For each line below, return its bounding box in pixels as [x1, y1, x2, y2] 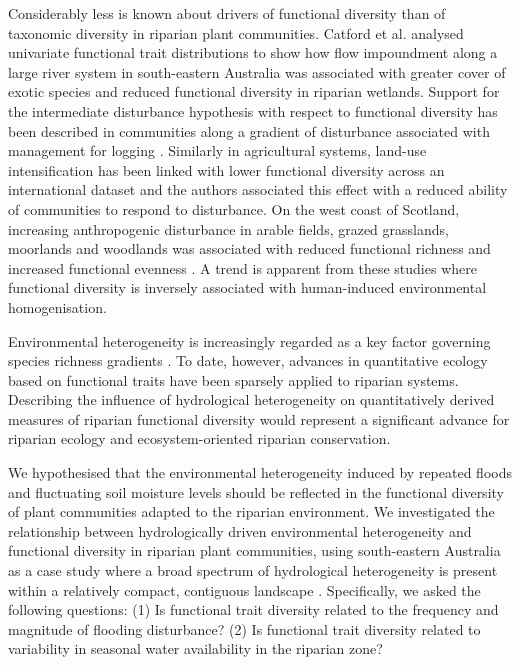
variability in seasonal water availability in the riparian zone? [8, 638, 383, 659]
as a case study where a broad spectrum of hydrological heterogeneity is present [8, 560, 498, 581]
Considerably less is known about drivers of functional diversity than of [8, 3, 446, 23]
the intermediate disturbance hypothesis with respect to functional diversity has [8, 100, 498, 121]
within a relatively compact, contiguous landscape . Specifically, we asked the [8, 579, 481, 600]
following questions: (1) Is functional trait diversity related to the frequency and [8, 599, 499, 620]
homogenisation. [8, 296, 107, 317]
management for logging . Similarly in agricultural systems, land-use [8, 140, 427, 161]
